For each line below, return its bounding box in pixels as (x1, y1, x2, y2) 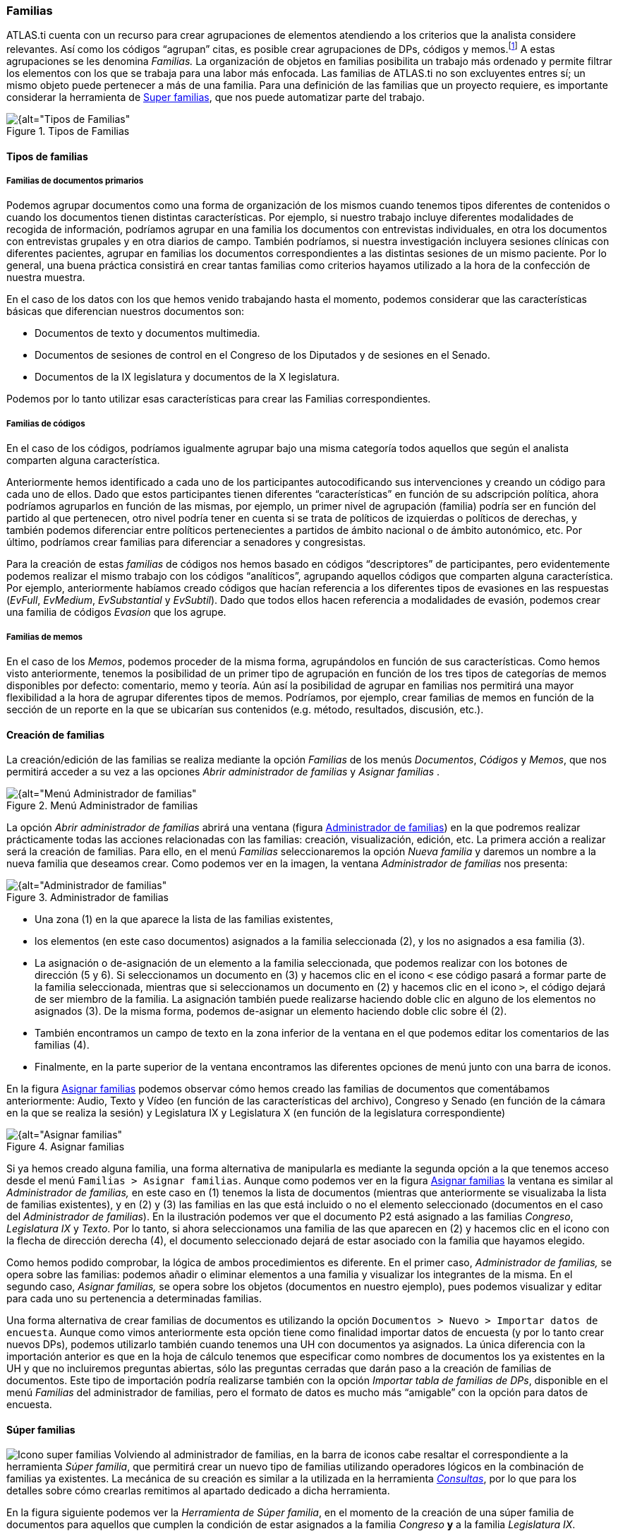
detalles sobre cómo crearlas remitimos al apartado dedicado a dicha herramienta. (6, 1484, 390, 1497)
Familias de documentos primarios (6, 176, 144, 186)
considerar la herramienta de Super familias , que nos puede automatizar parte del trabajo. (6, 91, 425, 104)
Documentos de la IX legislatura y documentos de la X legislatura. (35, 371, 340, 383)
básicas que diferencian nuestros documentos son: (6, 305, 245, 318)
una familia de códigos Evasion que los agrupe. (6, 606, 226, 619)
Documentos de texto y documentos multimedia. (35, 327, 260, 340)
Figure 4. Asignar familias (6, 1141, 125, 1153)
